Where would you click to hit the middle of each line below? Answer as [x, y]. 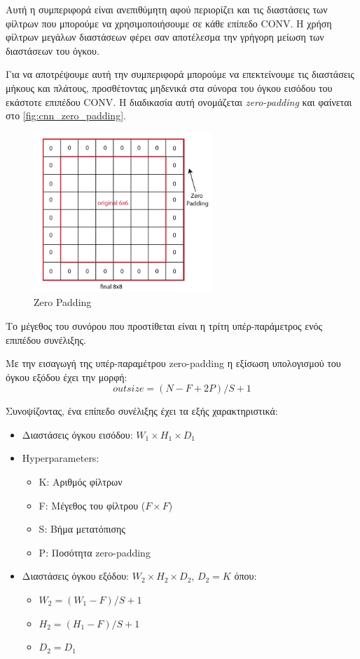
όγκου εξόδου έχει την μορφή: [67, 377]
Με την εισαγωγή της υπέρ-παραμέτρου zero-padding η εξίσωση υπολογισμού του [173, 363]
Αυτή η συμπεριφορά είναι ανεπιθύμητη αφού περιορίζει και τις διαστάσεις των [167, 9]
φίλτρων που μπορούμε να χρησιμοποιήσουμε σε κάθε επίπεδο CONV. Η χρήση [169, 23]
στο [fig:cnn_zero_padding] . [66, 115]
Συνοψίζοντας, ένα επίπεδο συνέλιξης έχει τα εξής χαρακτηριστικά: [142, 411]
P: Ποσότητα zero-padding [95, 552]
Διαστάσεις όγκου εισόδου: [77, 434]
